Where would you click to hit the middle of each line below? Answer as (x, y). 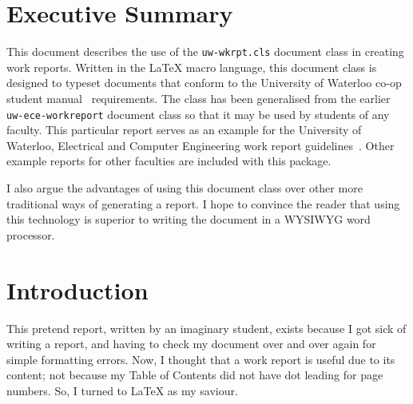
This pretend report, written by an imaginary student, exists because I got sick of (206, 328)
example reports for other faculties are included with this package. (169, 161)
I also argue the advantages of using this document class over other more (185, 188)
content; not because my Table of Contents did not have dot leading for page (195, 375)
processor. (31, 234)
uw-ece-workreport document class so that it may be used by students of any (198, 114)
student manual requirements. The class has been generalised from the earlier (199, 98)
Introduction (77, 289)
